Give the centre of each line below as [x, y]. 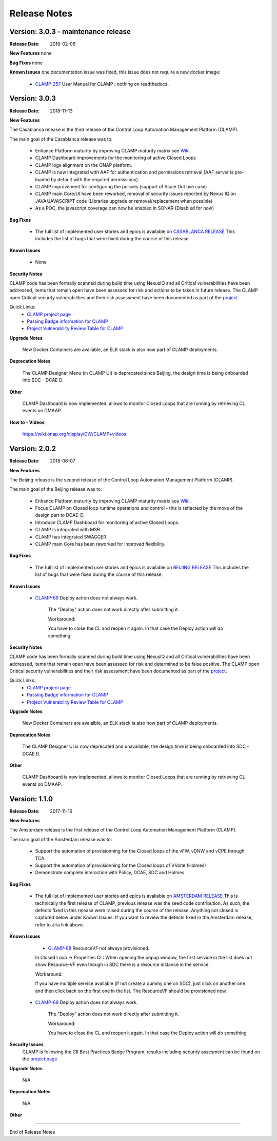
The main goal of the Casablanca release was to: [61, 139]
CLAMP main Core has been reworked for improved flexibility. [100, 544]
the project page [40, 1059]
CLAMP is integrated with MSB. [68, 530]
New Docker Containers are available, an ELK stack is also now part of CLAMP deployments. [120, 350]
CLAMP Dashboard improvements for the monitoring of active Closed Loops [115, 158]
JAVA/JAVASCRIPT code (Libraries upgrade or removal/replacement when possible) [124, 201]
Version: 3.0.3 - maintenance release [70, 32]
